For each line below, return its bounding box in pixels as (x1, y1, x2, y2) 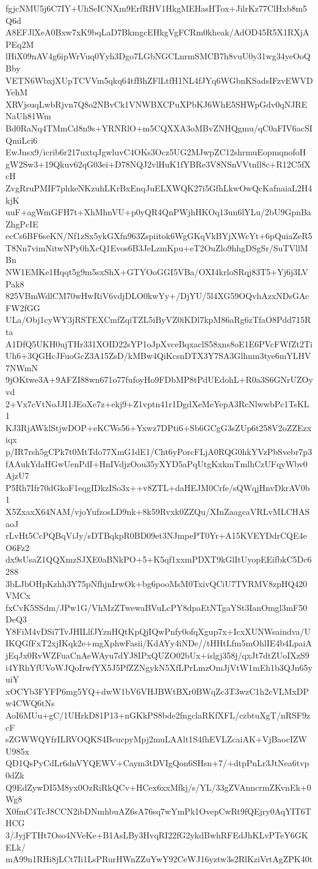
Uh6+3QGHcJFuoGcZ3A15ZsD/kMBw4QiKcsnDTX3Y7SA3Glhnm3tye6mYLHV (5, 349, 311, 362)
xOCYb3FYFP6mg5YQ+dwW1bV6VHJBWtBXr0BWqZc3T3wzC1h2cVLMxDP (5, 684, 309, 697)
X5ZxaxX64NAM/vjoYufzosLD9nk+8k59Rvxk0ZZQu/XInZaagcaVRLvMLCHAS (5, 505, 310, 517)
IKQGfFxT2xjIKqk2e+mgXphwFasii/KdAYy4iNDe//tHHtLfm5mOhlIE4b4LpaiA (5, 637, 312, 649)
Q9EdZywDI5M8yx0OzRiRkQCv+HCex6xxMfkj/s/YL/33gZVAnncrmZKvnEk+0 (5, 780, 311, 793)
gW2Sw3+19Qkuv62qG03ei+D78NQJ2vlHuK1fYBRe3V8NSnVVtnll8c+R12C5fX (5, 157, 311, 170)
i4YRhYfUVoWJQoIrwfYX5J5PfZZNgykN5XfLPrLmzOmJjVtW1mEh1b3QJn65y (5, 660, 313, 673)
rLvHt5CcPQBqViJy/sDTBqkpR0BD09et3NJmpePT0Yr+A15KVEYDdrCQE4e (5, 529, 307, 542)
